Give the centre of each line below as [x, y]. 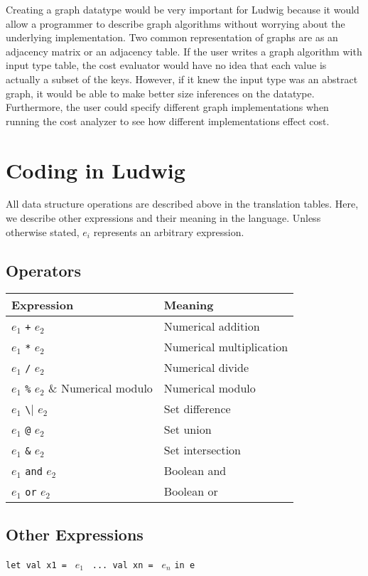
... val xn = [123, 565]
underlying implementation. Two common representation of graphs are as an [172, 37]
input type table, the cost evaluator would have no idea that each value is [166, 65]
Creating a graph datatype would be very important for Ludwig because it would [183, 9]
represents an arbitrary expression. [169, 231]
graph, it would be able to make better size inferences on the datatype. [160, 93]
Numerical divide [206, 368]
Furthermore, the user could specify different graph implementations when [167, 107]
